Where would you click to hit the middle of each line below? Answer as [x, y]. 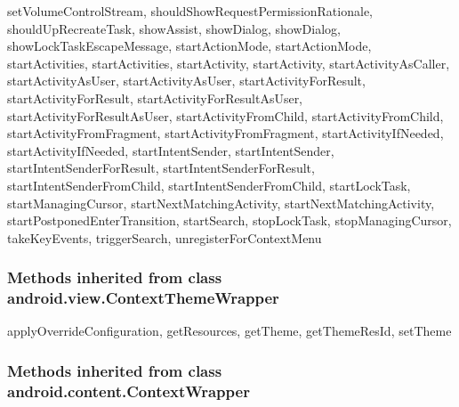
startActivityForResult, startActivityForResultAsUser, [155, 98]
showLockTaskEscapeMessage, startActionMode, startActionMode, [189, 46]
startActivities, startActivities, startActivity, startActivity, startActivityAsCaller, [229, 63]
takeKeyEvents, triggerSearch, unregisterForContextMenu [165, 237]
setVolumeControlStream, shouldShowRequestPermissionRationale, [190, 11]
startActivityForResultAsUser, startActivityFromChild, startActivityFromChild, [225, 115]
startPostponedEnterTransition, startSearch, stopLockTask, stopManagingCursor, [229, 220]
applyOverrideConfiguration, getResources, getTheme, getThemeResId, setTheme [229, 331]
